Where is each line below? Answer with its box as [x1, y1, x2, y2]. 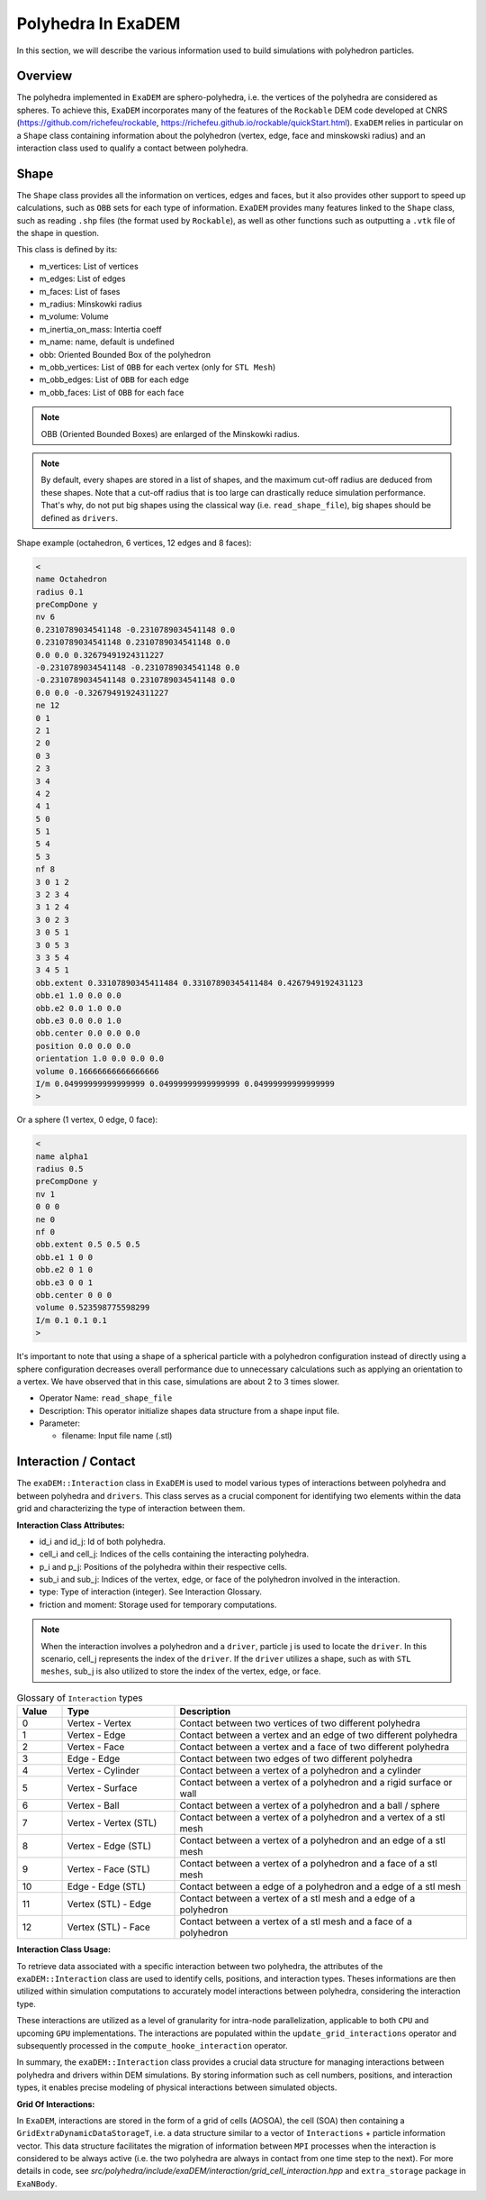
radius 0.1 [35, 587, 84, 597]
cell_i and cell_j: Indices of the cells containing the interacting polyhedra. [39, 1548, 310, 1559]
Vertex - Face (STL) [67, 1863, 150, 1876]
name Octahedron [35, 574, 108, 585]
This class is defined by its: [16, 244, 118, 255]
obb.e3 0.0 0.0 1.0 [35, 1015, 121, 1026]
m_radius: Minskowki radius [39, 298, 143, 310]
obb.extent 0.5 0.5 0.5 [35, 1239, 141, 1250]
